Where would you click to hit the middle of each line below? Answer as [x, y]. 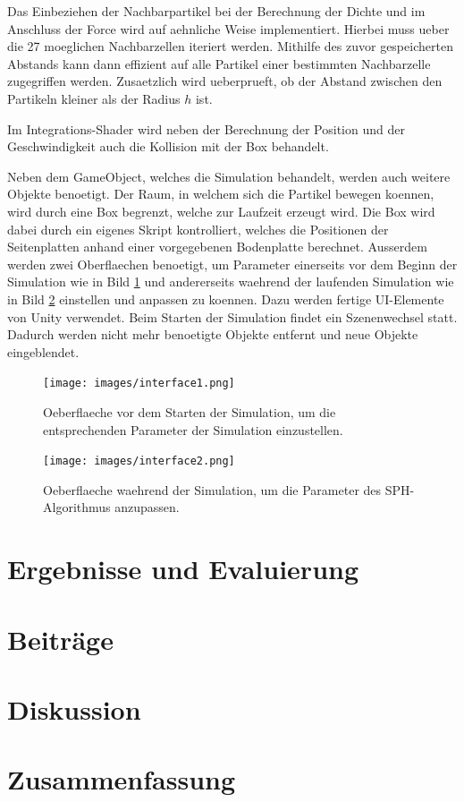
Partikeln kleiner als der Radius [94, 98]
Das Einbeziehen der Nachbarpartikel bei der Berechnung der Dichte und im [216, 11]
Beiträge [60, 639]
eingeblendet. [43, 351]
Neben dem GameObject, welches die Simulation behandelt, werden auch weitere [229, 176]
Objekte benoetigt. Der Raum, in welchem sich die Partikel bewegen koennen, [221, 194]
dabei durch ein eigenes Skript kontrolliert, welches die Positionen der [198, 229]
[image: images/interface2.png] [139, 461]
